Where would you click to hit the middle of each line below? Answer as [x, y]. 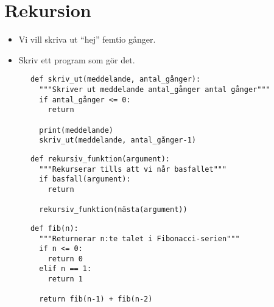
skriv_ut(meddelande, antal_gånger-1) [118, 140]
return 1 [65, 279]
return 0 [65, 259]
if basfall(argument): [85, 179]
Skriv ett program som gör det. [77, 59]
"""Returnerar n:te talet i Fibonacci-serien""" [139, 238]
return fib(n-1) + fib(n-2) [96, 299]
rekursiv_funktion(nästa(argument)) [113, 210]
